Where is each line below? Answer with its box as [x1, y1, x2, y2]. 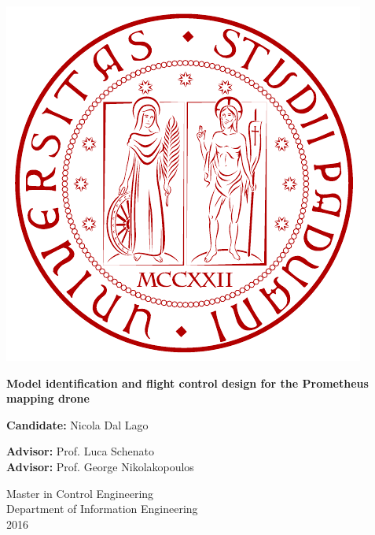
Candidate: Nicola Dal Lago [6, 416, 149, 433]
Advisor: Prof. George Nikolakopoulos [6, 458, 194, 474]
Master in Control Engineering [6, 485, 154, 501]
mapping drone [6, 390, 90, 407]
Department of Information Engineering [6, 500, 198, 517]
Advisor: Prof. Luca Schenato [6, 443, 154, 459]
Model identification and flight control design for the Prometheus [6, 374, 369, 391]
